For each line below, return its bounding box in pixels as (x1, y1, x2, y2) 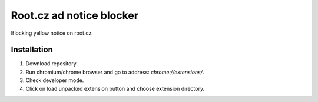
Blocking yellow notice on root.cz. (11, 29, 94, 37)
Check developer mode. (25, 77, 84, 84)
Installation (11, 45, 53, 55)
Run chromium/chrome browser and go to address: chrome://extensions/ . (25, 68, 204, 75)
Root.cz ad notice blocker (11, 9, 138, 22)
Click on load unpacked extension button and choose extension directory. (25, 85, 205, 92)
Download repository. (25, 60, 78, 67)
